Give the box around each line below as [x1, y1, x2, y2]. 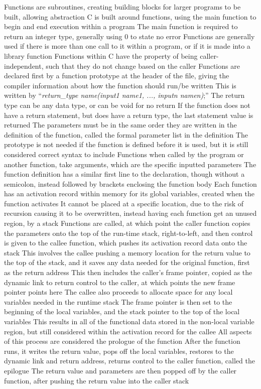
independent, [4, 60, 44, 71]
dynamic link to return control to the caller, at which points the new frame [4, 277, 235, 287]
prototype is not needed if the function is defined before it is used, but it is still [4, 139, 248, 150]
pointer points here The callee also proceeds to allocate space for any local [4, 287, 233, 297]
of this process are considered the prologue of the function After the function [4, 336, 240, 346]
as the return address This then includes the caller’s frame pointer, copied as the [4, 267, 252, 278]
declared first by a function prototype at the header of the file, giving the [4, 70, 229, 81]
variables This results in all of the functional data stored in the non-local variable [4, 316, 254, 326]
